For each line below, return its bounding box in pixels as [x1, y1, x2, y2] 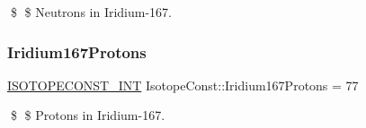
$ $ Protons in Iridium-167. [10, 106, 165, 124]
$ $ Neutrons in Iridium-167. [10, 3, 173, 21]
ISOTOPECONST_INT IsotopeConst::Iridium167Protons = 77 [7, 75, 359, 94]
